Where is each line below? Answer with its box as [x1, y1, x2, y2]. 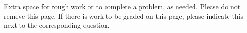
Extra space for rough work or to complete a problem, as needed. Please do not [4, 1, 241, 11]
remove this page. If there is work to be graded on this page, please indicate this [4, 11, 244, 21]
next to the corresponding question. [4, 20, 110, 30]
